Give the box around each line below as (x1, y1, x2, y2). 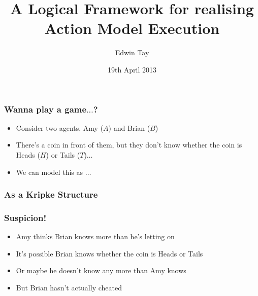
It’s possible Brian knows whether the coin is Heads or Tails (16, 248, 203, 258)
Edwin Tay (115, 47, 149, 58)
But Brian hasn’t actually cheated (16, 282, 122, 293)
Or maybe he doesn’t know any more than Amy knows (16, 265, 186, 276)
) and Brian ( (108, 122, 150, 133)
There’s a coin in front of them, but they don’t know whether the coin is (16, 139, 242, 150)
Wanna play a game (4, 102, 87, 115)
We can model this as (16, 166, 83, 177)
